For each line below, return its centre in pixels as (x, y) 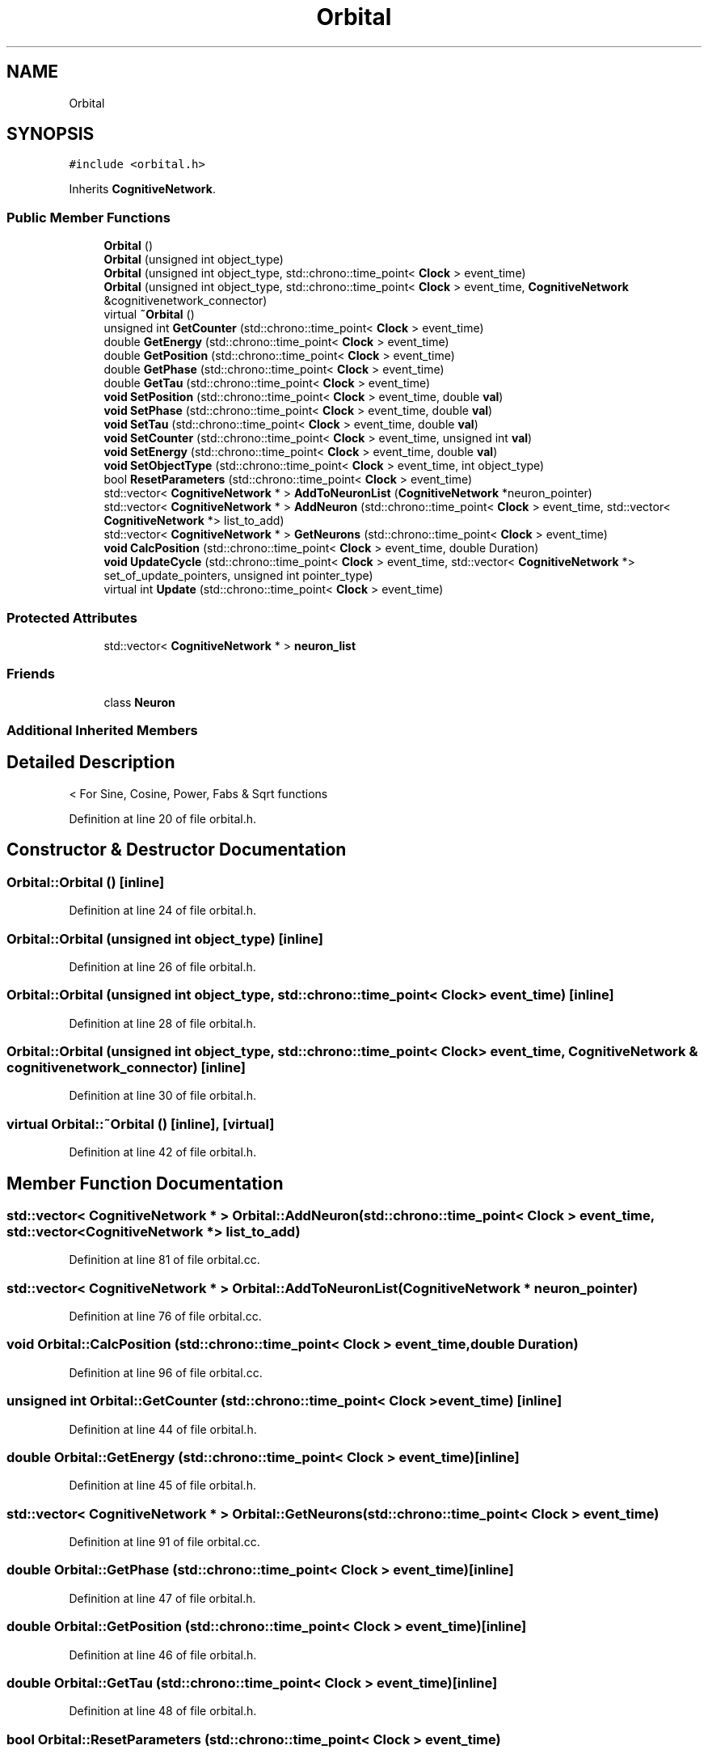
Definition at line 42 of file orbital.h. (163, 1152)
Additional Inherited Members (102, 731)
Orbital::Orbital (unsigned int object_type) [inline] (165, 938)
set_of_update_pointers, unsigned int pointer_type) (238, 576)
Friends (31, 674)
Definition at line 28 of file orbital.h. (162, 1023)
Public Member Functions (88, 217)
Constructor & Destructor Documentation (177, 850)
